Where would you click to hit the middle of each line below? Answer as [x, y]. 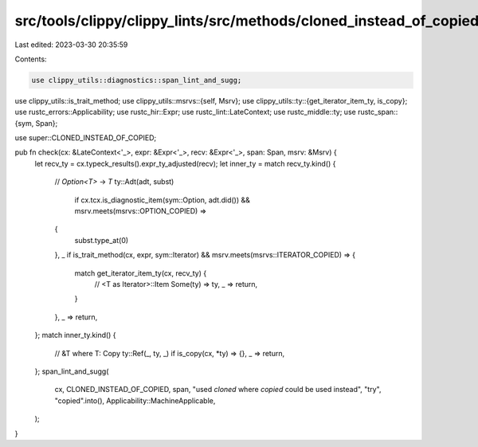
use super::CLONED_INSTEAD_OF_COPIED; [86, 138]
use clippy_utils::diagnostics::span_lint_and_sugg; [137, 80]
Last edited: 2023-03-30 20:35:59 [71, 45]
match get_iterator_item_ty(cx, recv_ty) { [141, 273]
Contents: [31, 59]
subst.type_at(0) [102, 240]
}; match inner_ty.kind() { [75, 335]
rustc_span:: [378, 112]
